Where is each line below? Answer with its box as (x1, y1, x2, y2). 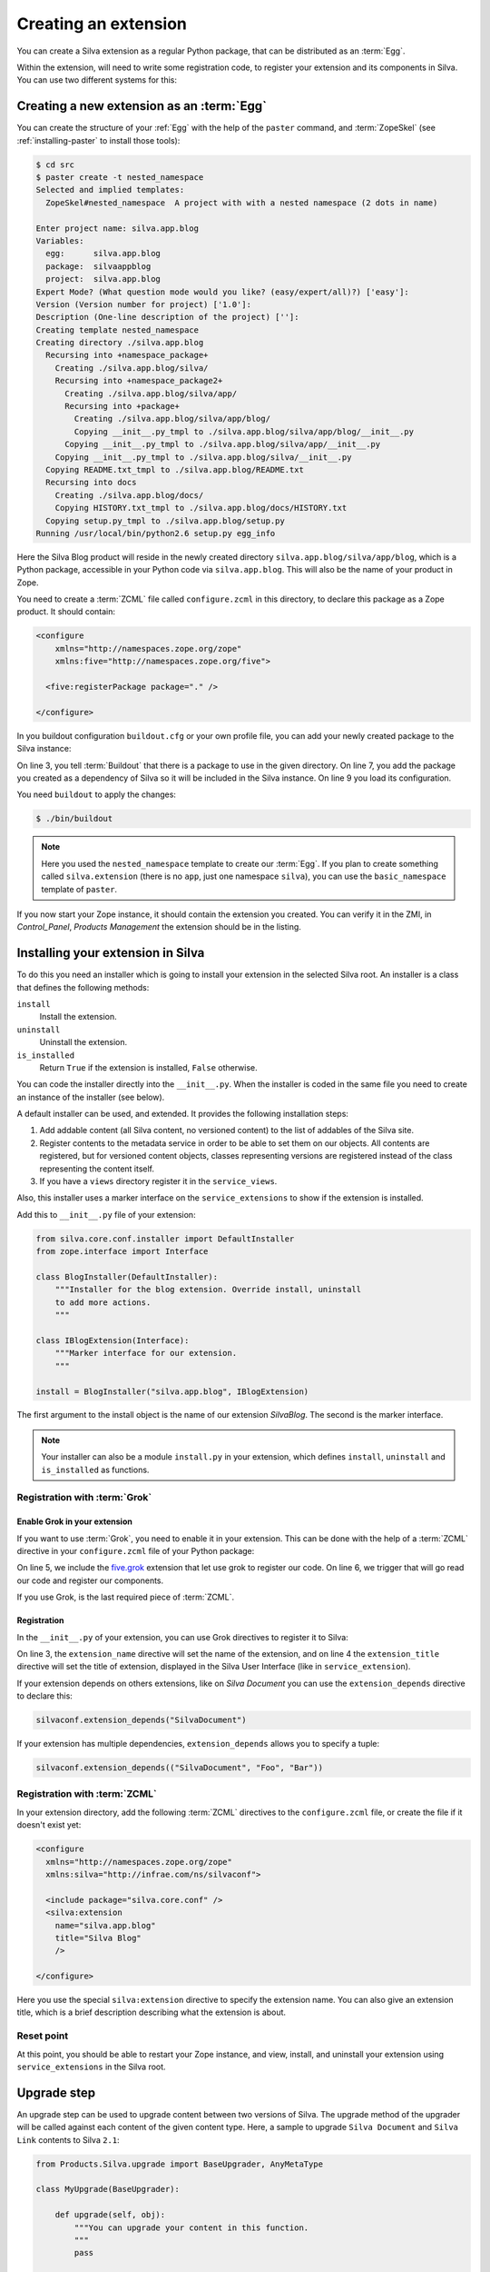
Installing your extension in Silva (16, 945, 205, 961)
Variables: (35, 235, 84, 245)
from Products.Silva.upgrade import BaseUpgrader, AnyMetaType (35, 2158, 324, 2169)
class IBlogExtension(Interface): (35, 1335, 190, 1345)
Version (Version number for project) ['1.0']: (35, 299, 251, 309)
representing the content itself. (39, 1163, 154, 1174)
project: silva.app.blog (45, 274, 161, 284)
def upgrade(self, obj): (54, 2209, 166, 2220)
